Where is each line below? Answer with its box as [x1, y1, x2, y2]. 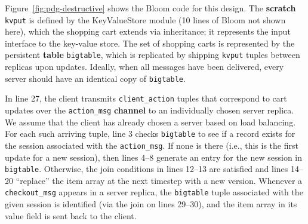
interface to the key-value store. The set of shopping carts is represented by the [5, 36, 295, 49]
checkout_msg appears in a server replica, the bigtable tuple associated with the [5, 186, 303, 198]
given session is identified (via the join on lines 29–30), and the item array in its [5, 198, 297, 210]
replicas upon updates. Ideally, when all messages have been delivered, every [5, 60, 284, 73]
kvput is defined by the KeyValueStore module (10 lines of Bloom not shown [5, 13, 286, 26]
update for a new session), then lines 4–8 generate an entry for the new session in [5, 151, 303, 163]
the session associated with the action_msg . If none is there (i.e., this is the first [5, 139, 298, 151]
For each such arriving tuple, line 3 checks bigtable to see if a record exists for [5, 127, 295, 140]
